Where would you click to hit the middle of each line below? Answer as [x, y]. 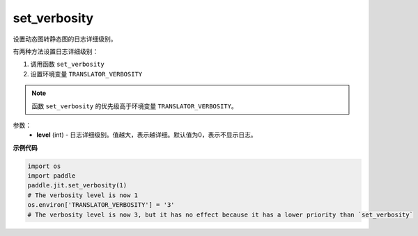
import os [44, 166]
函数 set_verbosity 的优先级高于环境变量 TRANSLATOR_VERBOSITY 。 [134, 106]
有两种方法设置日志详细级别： [56, 51]
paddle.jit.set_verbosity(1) [77, 185]
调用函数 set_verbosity [67, 64]
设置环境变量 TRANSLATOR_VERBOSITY [86, 74]
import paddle [52, 176]
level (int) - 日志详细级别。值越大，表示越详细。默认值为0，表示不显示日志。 [147, 135]
